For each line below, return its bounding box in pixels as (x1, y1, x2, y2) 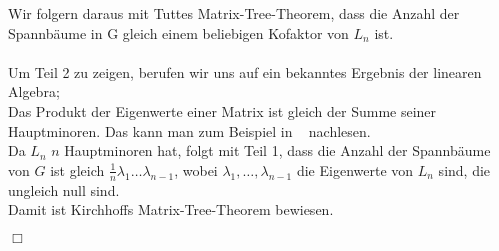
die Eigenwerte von (296, 159, 414, 180)
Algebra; (8, 81, 60, 102)
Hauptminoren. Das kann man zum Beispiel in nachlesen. (8, 120, 371, 141)
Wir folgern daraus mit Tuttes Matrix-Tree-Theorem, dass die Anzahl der (8, 3, 460, 23)
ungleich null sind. (8, 179, 120, 200)
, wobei (174, 159, 218, 180)
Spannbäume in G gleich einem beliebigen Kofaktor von (8, 22, 349, 43)
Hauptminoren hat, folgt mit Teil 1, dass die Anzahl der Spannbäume (64, 140, 491, 161)
